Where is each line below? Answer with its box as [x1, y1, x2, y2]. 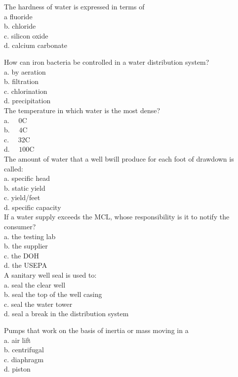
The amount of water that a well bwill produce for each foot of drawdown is [4, 153, 234, 164]
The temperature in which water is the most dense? [4, 105, 160, 115]
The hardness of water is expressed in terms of [4, 1, 145, 11]
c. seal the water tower [4, 298, 73, 309]
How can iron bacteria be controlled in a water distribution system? [4, 56, 209, 67]
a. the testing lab [4, 231, 56, 241]
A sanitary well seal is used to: [4, 270, 97, 280]
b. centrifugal [4, 344, 44, 355]
